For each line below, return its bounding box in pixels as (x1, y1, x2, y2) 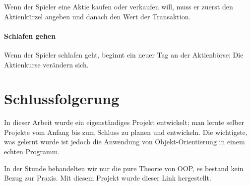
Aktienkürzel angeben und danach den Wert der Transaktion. (4, 11, 191, 21)
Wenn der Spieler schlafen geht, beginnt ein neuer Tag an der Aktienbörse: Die (4, 49, 244, 60)
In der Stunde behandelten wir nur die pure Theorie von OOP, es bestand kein (4, 163, 244, 173)
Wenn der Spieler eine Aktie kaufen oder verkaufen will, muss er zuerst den (4, 1, 233, 11)
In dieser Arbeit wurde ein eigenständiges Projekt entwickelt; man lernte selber (4, 117, 245, 127)
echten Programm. (4, 146, 60, 157)
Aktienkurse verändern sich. (4, 59, 89, 69)
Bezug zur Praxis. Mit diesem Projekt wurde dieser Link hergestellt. (4, 173, 211, 183)
